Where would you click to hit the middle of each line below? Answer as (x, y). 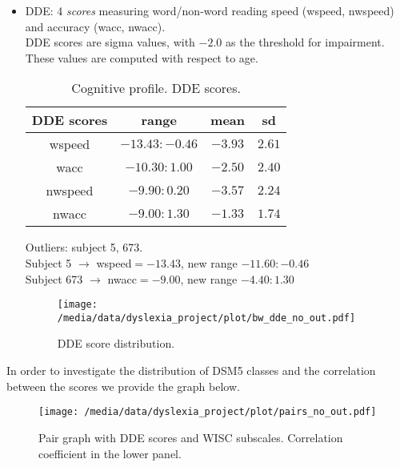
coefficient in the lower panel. (110, 453)
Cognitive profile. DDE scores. (156, 88)
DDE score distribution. (116, 343)
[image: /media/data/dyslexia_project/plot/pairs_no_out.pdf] (208, 412)
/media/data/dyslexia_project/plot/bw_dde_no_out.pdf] (206, 318)
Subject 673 (54, 278)
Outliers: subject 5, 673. (84, 247)
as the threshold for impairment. (305, 42)
